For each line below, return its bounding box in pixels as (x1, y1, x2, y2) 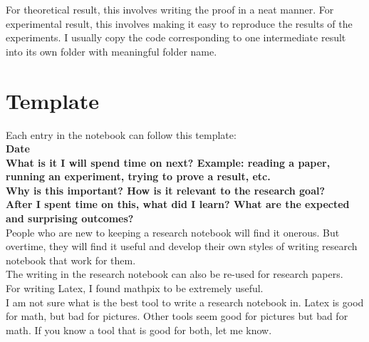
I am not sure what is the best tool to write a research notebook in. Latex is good (6, 294, 364, 309)
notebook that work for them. (6, 252, 136, 267)
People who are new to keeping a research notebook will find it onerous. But (6, 224, 340, 239)
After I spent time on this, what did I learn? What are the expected (6, 197, 350, 212)
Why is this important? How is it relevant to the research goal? (6, 182, 326, 197)
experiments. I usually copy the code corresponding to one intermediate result (6, 30, 346, 45)
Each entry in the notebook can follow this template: (6, 127, 237, 142)
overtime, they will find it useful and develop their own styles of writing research (6, 239, 358, 254)
